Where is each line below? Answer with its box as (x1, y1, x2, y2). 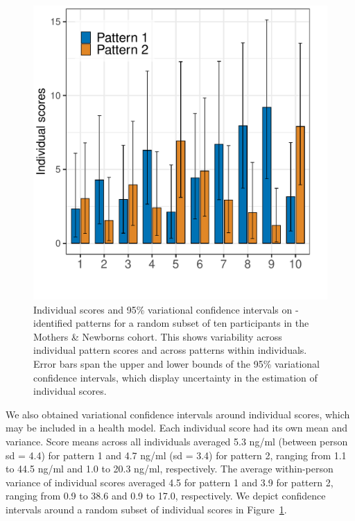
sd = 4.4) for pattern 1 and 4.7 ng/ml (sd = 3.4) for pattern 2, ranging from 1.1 (6, 447, 347, 462)
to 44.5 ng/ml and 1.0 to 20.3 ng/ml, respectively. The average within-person (6, 461, 334, 476)
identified (33, 316, 73, 330)
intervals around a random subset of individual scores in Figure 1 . (6, 502, 287, 516)
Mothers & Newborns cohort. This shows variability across (33, 329, 282, 343)
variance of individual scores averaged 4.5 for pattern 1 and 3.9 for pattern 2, (6, 475, 334, 489)
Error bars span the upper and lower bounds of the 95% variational (33, 356, 320, 370)
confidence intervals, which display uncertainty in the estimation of (33, 370, 318, 384)
